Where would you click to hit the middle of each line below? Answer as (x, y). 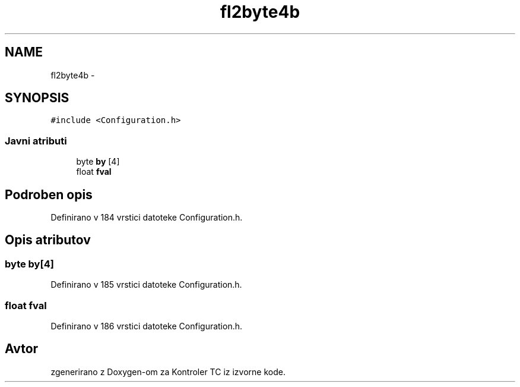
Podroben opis (49, 194)
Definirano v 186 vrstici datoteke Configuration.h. (147, 326)
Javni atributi (36, 141)
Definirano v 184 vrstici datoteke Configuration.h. (147, 218)
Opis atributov (48, 240)
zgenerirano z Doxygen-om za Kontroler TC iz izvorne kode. (168, 372)
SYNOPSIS (37, 98)
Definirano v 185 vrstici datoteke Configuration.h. (146, 285)
